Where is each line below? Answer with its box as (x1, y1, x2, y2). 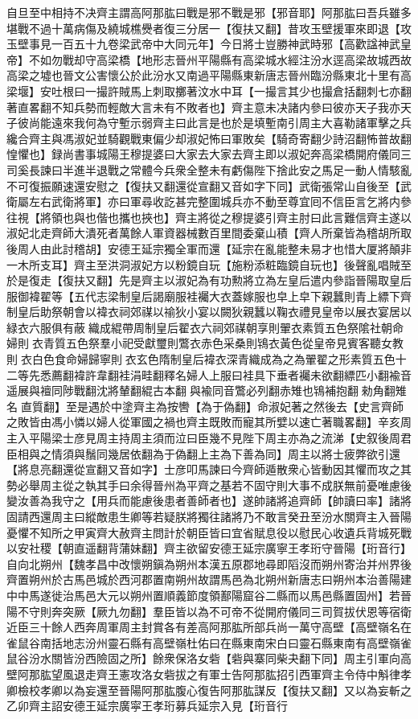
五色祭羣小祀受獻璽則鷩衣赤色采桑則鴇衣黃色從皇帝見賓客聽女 (65, 335, 392, 351)
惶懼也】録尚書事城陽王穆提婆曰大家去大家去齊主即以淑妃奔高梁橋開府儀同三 (6, 146, 412, 162)
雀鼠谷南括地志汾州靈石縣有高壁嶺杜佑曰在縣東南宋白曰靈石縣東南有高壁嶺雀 (6, 634, 412, 651)
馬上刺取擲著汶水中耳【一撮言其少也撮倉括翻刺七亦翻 (129, 82, 412, 99)
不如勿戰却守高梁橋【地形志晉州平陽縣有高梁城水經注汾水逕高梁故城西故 (28, 51, 412, 68)
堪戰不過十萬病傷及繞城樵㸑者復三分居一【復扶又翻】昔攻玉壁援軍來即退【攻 (6, 19, 412, 36)
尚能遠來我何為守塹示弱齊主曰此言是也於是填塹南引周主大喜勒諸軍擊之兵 (28, 114, 412, 131)
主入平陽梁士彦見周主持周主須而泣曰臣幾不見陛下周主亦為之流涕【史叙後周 (6, 429, 400, 446)
